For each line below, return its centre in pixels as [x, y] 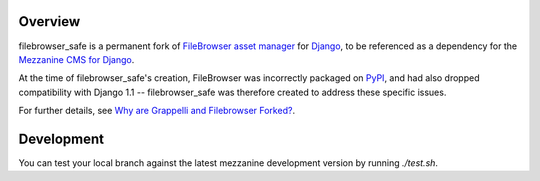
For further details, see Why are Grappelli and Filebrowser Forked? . [156, 111]
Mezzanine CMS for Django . [76, 59]
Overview [49, 21]
